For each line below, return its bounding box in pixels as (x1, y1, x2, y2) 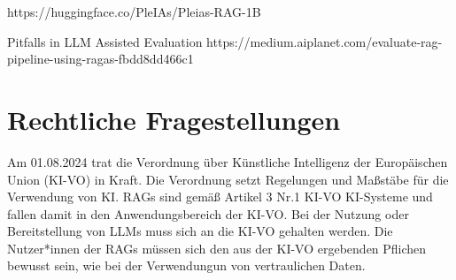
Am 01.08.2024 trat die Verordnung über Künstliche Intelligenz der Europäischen (7, 152, 448, 170)
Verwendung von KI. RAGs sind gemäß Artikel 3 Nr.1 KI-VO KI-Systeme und (7, 187, 433, 206)
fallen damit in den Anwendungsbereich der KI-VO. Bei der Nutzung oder (7, 204, 409, 223)
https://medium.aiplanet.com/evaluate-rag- (206, 32, 443, 50)
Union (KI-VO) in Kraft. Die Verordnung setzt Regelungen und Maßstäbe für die (7, 170, 449, 188)
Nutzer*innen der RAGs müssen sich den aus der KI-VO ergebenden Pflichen (7, 238, 427, 257)
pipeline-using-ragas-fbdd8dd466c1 (7, 49, 194, 68)
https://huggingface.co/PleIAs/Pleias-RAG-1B (7, 3, 261, 20)
